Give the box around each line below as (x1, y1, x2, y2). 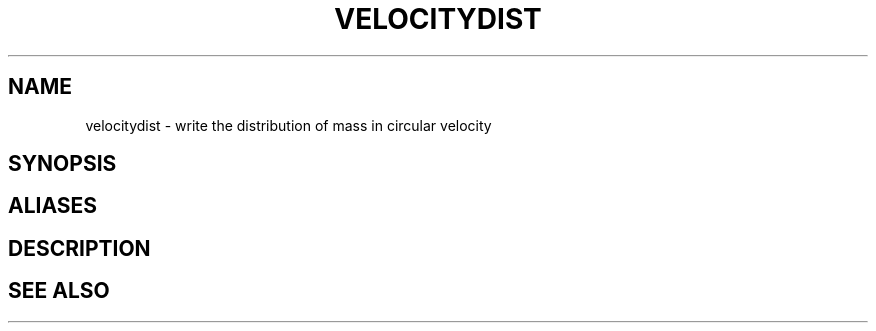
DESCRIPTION (8, 235, 151, 261)
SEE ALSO (8, 278, 110, 304)
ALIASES (8, 193, 98, 219)
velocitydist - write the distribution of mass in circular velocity (85, 116, 492, 134)
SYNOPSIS (8, 151, 117, 177)
